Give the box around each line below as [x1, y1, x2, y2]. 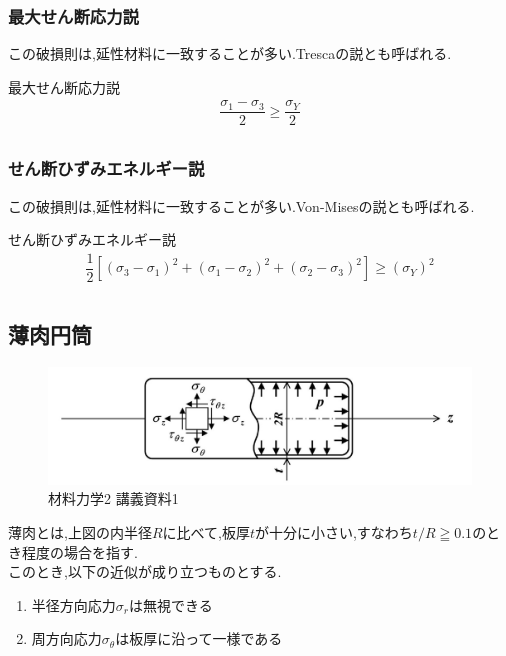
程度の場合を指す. [21, 541, 138, 562]
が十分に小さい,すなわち [254, 522, 413, 543]
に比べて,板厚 [162, 522, 250, 543]
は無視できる [129, 594, 213, 615]
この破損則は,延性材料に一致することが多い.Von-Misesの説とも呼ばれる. [8, 195, 475, 216]
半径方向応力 [31, 594, 116, 615]
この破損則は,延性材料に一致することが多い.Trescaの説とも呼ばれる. [8, 43, 452, 64]
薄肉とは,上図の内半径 [8, 522, 152, 543]
